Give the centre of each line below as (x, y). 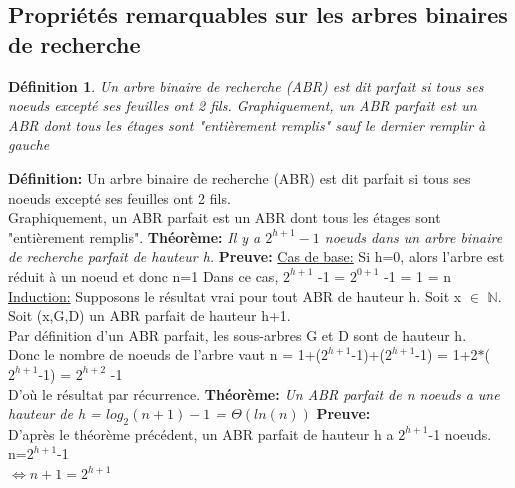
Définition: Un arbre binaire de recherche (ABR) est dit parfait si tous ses (239, 177)
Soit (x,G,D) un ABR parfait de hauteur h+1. (149, 315)
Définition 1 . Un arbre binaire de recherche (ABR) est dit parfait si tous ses (246, 85)
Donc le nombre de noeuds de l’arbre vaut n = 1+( (165, 354)
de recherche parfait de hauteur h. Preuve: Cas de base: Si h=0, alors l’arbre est (256, 256)
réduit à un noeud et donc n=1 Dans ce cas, (143, 275)
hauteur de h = (54, 413)
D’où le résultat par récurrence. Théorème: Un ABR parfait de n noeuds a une (254, 393)
